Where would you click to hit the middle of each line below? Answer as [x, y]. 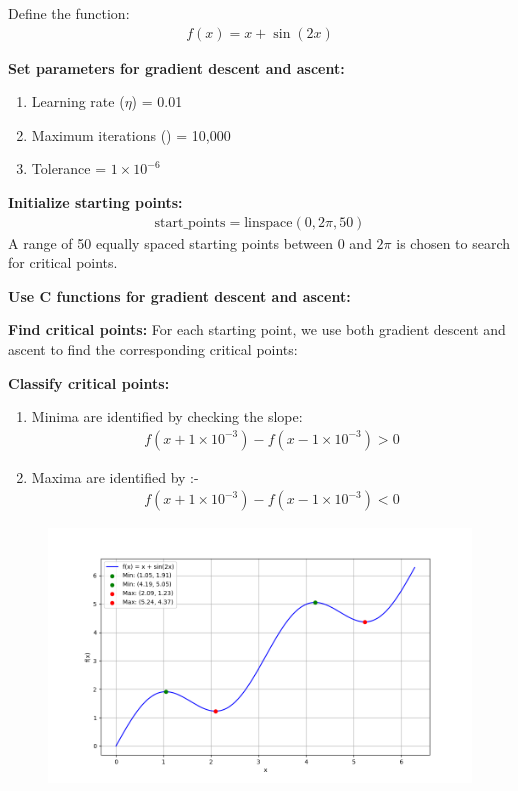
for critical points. [63, 262]
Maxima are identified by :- [115, 476]
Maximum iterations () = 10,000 [131, 134]
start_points [190, 222]
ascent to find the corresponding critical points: [153, 349]
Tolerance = [69, 168]
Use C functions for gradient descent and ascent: [179, 295]
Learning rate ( [78, 101]
